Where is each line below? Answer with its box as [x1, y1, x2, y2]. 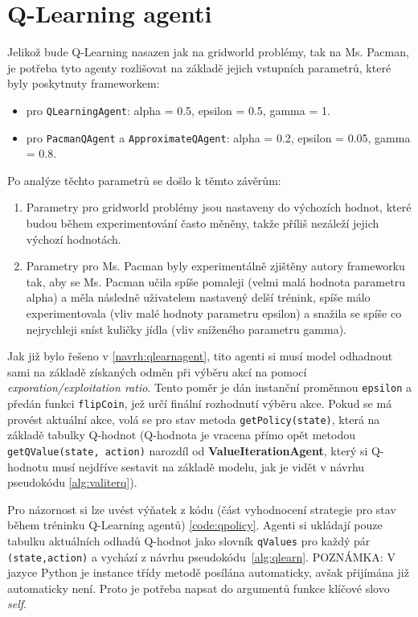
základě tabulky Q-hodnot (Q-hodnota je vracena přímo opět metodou [7, 426, 355, 443]
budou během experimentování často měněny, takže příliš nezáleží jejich [26, 215, 379, 231]
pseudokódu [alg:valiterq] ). [7, 474, 137, 491]
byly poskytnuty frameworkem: [7, 75, 160, 92]
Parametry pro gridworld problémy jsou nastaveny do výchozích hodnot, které [26, 199, 412, 216]
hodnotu [7, 458, 48, 475]
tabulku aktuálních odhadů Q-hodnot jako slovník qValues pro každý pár [7, 532, 371, 549]
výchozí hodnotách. [26, 230, 121, 247]
